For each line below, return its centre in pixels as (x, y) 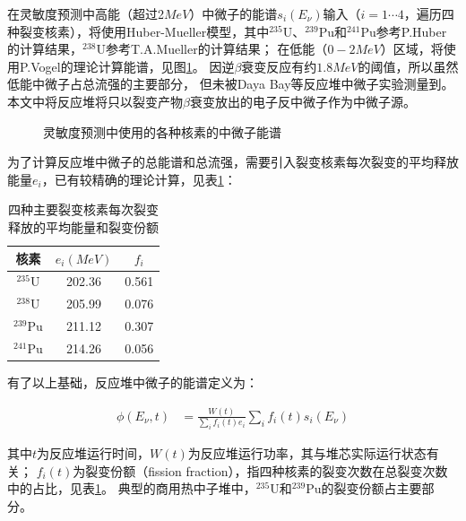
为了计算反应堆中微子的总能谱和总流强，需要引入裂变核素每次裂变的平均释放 (233, 162)
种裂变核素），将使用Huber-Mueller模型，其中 (138, 31)
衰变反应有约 (279, 66)
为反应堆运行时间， (94, 453)
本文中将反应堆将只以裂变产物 (95, 101)
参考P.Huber (411, 31)
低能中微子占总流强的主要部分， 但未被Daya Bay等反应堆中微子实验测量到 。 (231, 84)
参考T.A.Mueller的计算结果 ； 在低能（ (216, 49)
